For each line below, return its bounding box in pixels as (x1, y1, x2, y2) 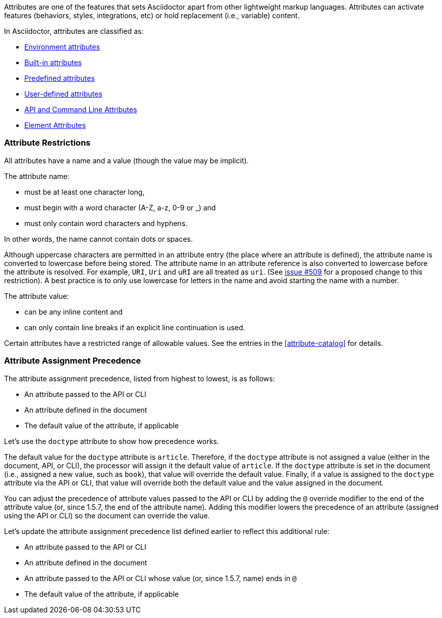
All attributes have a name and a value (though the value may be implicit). (4, 156, 249, 165)
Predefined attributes (24, 74, 95, 82)
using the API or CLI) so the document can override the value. (4, 511, 210, 520)
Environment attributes (24, 42, 100, 51)
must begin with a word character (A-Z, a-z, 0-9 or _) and (24, 203, 216, 212)
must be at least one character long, (24, 187, 145, 196)
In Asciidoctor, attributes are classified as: (4, 27, 144, 35)
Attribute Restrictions (4, 138, 91, 148)
